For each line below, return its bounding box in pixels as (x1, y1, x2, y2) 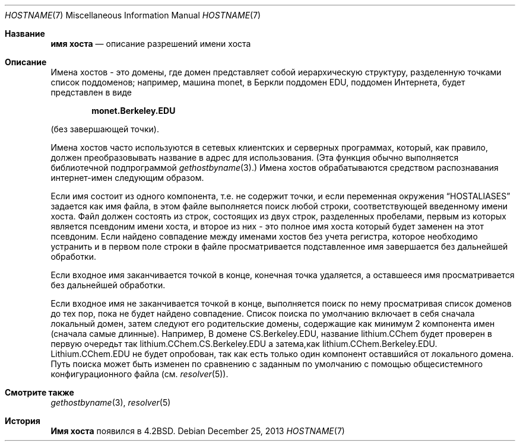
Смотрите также (5, 387, 74, 397)
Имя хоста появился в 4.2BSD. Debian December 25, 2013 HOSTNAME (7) (50, 426, 345, 436)
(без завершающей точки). (50, 124, 159, 134)
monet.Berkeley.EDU (91, 106, 176, 116)
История (5, 416, 40, 426)
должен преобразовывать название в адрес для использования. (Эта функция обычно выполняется (50, 152, 459, 163)
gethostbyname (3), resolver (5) (50, 397, 171, 407)
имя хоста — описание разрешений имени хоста (50, 39, 251, 49)
